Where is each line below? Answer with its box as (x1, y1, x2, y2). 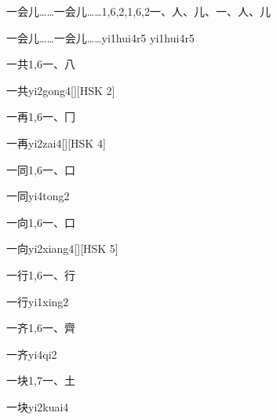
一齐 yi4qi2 (6, 345, 57, 362)
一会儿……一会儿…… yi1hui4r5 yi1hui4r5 (6, 29, 195, 46)
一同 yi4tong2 (6, 188, 70, 204)
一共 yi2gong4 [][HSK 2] (6, 82, 115, 98)
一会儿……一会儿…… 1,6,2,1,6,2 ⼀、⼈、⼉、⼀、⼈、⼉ (6, 3, 271, 19)
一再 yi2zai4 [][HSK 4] (6, 134, 106, 151)
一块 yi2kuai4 (6, 398, 69, 415)
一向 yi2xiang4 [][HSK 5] (6, 240, 118, 257)
